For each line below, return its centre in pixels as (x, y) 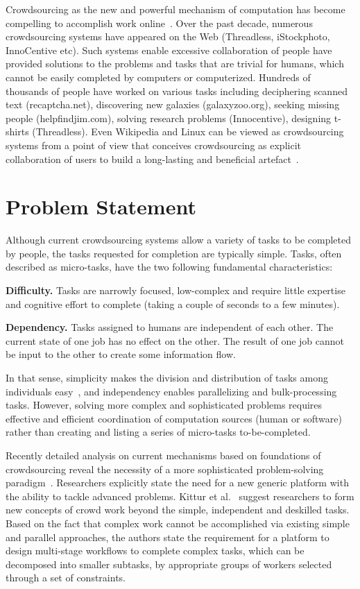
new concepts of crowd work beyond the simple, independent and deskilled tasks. (178, 510)
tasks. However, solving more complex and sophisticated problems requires (164, 405)
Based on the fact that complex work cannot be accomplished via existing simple (178, 523)
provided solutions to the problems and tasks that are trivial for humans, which (175, 63)
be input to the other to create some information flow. (121, 354)
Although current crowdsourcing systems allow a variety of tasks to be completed (179, 240)
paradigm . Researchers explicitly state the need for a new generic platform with (177, 483)
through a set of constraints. (66, 578)
